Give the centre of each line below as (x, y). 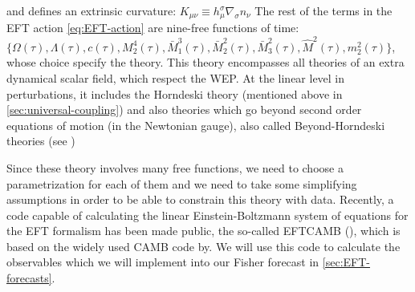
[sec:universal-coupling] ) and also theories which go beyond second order (184, 109)
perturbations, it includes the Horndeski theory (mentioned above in (175, 93)
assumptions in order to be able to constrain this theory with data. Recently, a (200, 199)
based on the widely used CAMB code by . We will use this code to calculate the (203, 246)
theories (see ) (41, 141)
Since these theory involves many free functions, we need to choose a (175, 167)
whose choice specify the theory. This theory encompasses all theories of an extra (205, 62)
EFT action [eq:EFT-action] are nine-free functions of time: (153, 28)
